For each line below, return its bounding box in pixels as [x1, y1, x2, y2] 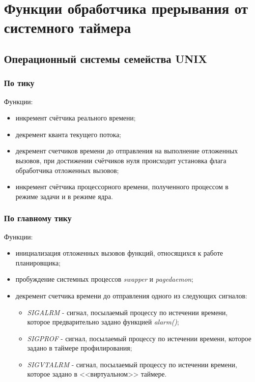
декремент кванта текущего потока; [15, 129, 121, 139]
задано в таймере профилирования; [27, 343, 132, 353]
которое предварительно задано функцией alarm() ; [27, 317, 179, 327]
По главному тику [4, 212, 72, 224]
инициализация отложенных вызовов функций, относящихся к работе [15, 248, 223, 258]
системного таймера [4, 17, 131, 37]
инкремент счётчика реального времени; [15, 113, 136, 123]
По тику [4, 77, 35, 89]
